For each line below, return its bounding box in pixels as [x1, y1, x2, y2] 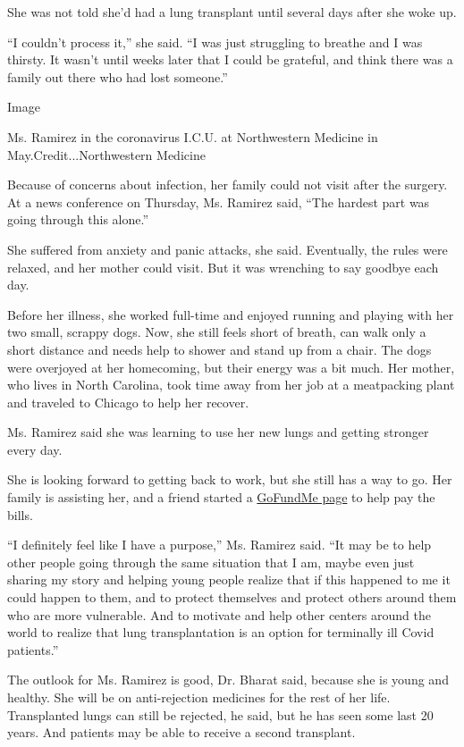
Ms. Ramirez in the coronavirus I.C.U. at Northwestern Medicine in [7, 127, 378, 146]
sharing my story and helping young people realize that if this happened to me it [7, 570, 451, 589]
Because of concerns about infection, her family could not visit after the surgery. [7, 175, 448, 194]
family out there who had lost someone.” [7, 67, 228, 86]
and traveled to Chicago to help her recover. [7, 392, 249, 411]
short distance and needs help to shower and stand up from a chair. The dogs [7, 340, 432, 358]
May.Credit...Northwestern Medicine [7, 145, 206, 164]
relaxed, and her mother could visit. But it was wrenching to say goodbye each [7, 257, 439, 276]
